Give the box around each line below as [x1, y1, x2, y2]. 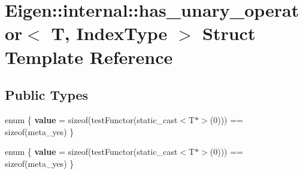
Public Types [5, 86, 89, 104]
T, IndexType [51, 21, 168, 45]
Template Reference [5, 44, 173, 69]
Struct [202, 21, 256, 45]
